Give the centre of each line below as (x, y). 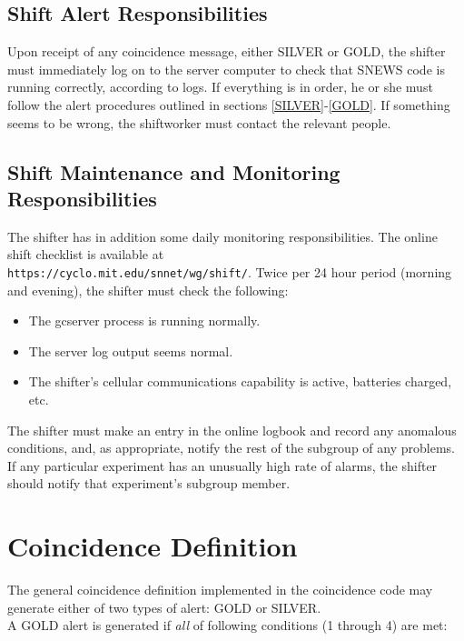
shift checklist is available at (86, 254)
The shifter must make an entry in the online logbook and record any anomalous (232, 430)
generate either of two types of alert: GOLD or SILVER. (164, 607)
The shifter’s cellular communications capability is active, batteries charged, (240, 381)
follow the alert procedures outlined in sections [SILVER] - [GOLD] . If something (229, 104)
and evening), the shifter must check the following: (148, 290)
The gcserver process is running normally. (144, 320)
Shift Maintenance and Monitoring (174, 171)
